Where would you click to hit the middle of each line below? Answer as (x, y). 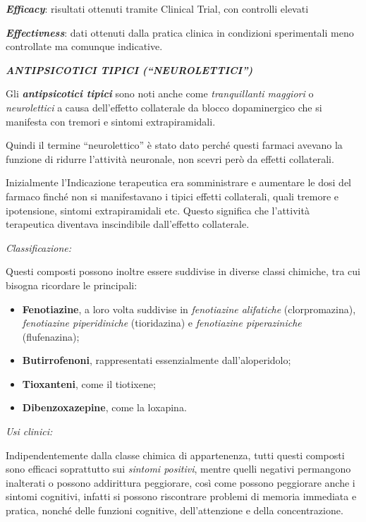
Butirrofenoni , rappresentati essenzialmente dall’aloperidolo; (157, 360)
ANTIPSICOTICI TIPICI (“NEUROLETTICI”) (129, 69)
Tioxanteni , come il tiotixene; (89, 383)
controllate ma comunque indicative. (84, 46)
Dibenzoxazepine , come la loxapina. (104, 407)
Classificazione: (39, 247)
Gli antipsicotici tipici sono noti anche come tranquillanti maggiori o (160, 93)
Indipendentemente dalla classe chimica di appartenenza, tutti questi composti (175, 455)
